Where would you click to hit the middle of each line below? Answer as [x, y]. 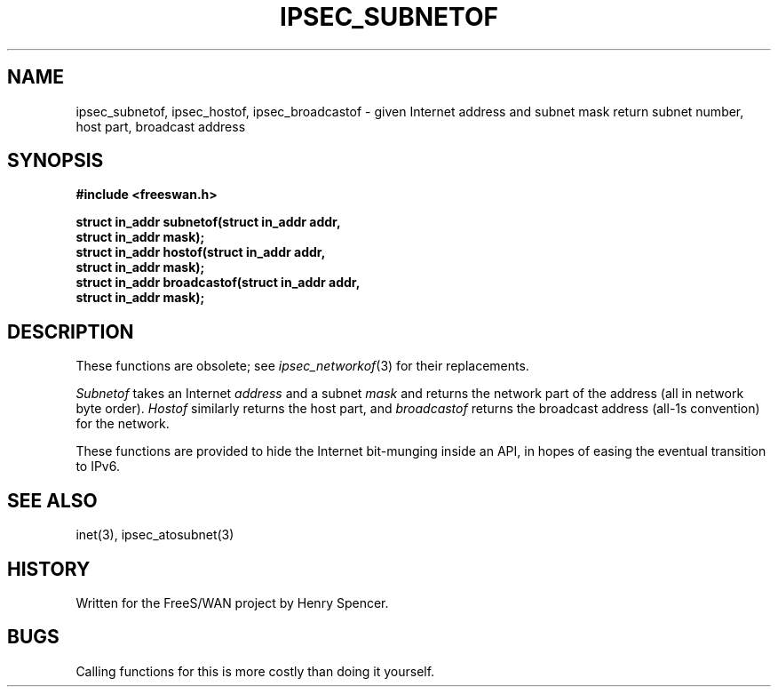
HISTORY [49, 569]
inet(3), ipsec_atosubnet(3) [155, 535]
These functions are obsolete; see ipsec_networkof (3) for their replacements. [302, 366]
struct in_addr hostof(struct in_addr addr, [201, 252]
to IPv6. [98, 467]
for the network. [123, 424]
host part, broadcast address [161, 126]
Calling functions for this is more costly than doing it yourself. [255, 671]
